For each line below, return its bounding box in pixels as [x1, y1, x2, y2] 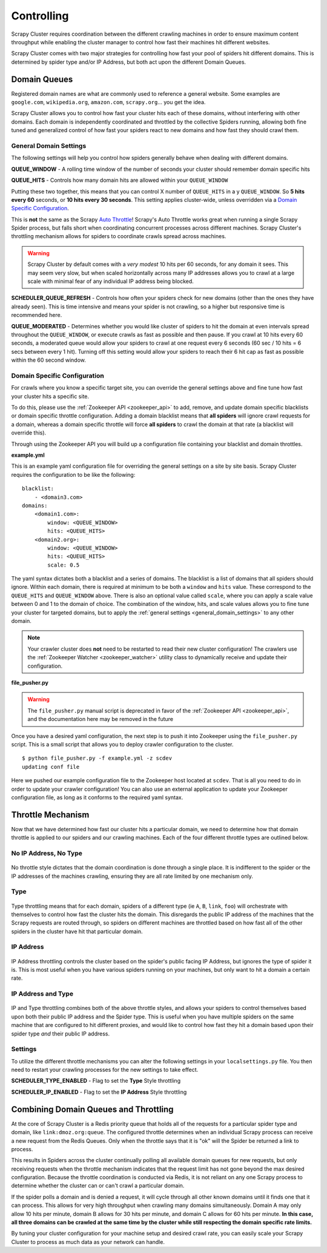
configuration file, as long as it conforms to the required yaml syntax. [11, 794, 183, 801]
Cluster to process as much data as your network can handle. [11, 1238, 165, 1245]
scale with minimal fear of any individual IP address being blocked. [27, 278, 194, 285]
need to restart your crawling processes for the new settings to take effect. [11, 1066, 199, 1074]
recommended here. [11, 311, 62, 319]
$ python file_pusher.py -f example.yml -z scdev [22, 755, 173, 762]
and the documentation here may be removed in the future [27, 716, 174, 723]
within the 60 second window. [11, 356, 86, 364]
